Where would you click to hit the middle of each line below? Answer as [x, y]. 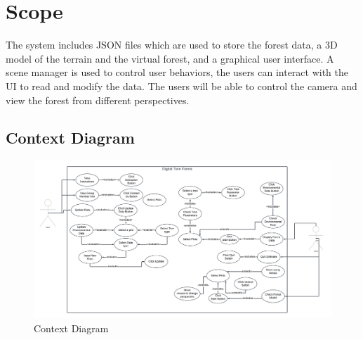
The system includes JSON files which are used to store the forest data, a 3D [172, 45]
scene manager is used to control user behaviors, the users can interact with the [177, 72]
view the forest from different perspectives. [98, 100]
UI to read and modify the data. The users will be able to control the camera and [181, 86]
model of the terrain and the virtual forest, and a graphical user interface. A [170, 58]
